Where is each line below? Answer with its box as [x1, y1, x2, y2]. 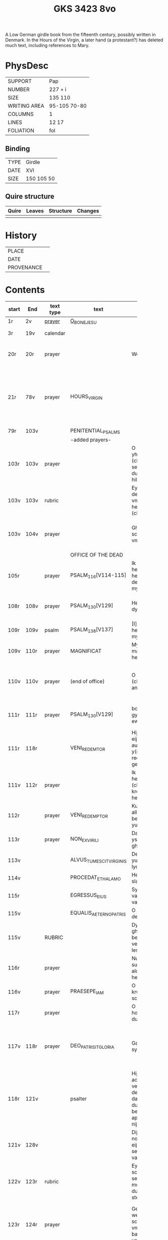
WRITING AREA [8, 102, 44, 109]
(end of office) [70, 678, 105, 685]
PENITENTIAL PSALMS [70, 427, 120, 435]
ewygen [131, 718, 151, 724]
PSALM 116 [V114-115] [70, 572, 127, 580]
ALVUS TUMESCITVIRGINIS [70, 856, 127, 864]
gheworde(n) [131, 842, 163, 849]
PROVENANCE [8, 264, 43, 271]
